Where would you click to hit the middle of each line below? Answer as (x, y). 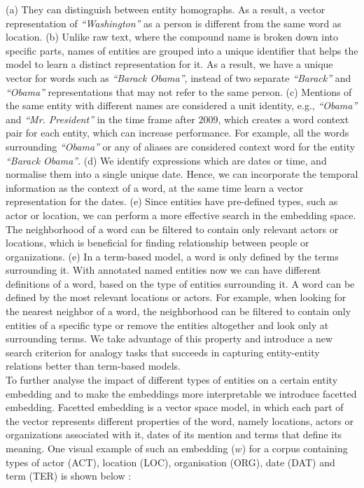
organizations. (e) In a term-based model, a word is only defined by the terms (172, 256)
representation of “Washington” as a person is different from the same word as (174, 23)
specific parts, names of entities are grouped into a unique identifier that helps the (182, 50)
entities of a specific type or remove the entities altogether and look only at (167, 325)
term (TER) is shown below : (69, 476)
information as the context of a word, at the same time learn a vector (155, 187)
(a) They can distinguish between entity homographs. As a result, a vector (166, 9)
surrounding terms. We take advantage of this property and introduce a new (169, 339)
